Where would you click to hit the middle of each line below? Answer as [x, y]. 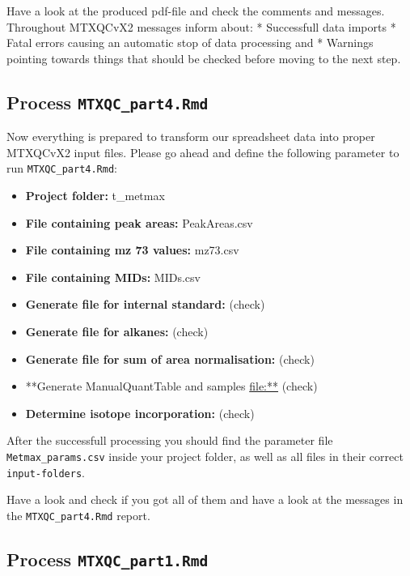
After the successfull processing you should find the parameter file [170, 440]
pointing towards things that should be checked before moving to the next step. [204, 58]
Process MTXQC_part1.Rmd [108, 559]
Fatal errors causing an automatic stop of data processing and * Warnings [190, 43]
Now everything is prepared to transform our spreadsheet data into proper [191, 137]
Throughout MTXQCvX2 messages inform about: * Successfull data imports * [201, 26]
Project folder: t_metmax [95, 195]
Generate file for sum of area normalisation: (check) [170, 358]
